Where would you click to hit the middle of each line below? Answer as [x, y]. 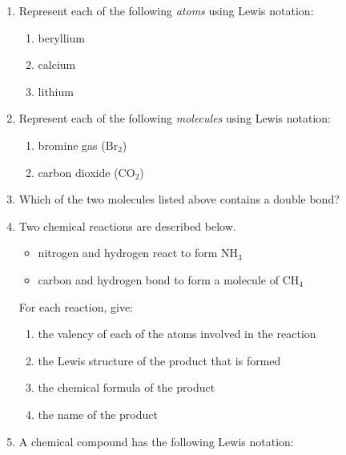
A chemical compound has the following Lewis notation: [156, 441]
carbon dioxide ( [78, 172]
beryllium [61, 37]
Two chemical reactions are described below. [127, 225]
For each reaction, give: [76, 306]
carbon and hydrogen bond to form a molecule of [158, 279]
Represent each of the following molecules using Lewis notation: [175, 118]
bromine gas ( [72, 145]
